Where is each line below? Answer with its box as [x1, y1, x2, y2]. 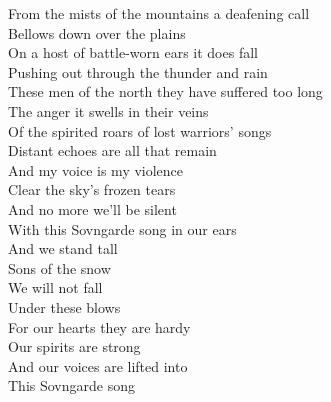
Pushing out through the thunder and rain [8, 61, 268, 82]
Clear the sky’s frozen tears [8, 179, 176, 200]
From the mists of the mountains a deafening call [8, 3, 310, 23]
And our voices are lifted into [8, 355, 188, 376]
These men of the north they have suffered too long [8, 81, 323, 102]
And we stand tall [8, 238, 118, 259]
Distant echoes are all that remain [8, 140, 217, 161]
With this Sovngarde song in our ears [8, 218, 237, 239]
